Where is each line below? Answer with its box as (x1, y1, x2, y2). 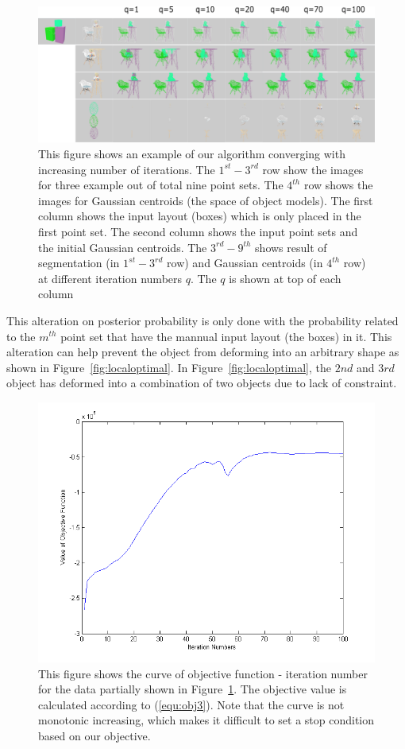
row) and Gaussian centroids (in (167, 254, 323, 271)
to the (6, 328, 36, 344)
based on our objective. (38, 727, 151, 743)
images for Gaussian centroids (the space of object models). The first (38, 192, 373, 208)
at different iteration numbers (38, 270, 183, 286)
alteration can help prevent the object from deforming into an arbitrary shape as (6, 343, 399, 360)
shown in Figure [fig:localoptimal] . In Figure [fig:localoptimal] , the (6, 359, 331, 375)
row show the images (262, 161, 364, 177)
